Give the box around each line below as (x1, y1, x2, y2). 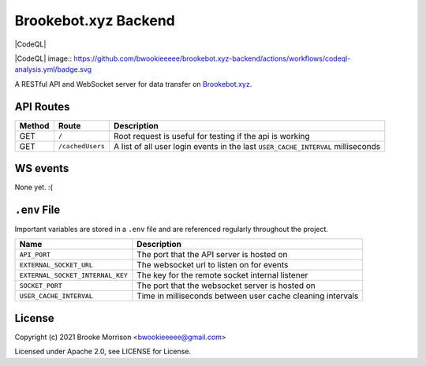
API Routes (14, 99, 70, 114)
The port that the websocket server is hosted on (136, 280, 316, 291)
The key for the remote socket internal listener (136, 270, 308, 281)
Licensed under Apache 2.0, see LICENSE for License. (14, 347, 192, 357)
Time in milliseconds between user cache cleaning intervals (136, 290, 359, 301)
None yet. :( (14, 182, 53, 192)
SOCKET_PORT (19, 281, 62, 289)
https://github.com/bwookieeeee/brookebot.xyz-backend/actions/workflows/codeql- (73, 54, 351, 63)
